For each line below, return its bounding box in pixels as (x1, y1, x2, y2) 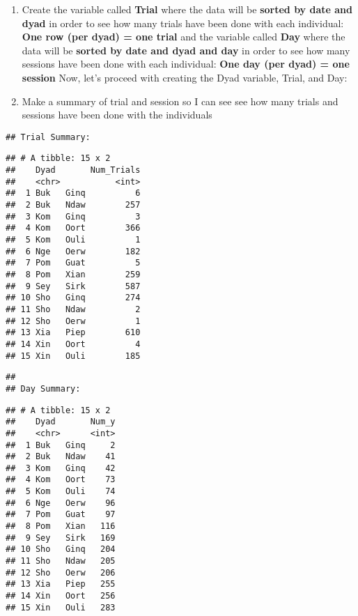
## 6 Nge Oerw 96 (6, 498, 116, 508)
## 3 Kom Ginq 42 (6, 463, 116, 473)
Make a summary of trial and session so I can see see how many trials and (22, 93, 338, 108)
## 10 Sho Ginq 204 (6, 544, 116, 555)
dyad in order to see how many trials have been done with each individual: (22, 15, 344, 30)
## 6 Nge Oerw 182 (6, 246, 141, 256)
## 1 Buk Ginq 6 (6, 188, 141, 199)
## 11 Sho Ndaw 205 (6, 556, 116, 567)
